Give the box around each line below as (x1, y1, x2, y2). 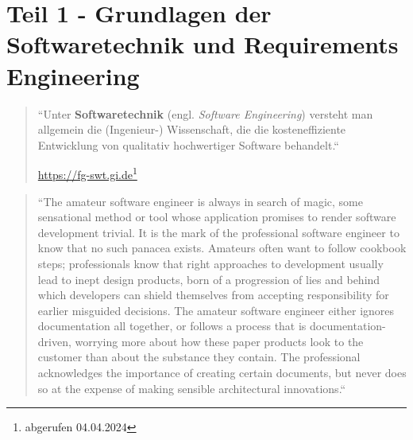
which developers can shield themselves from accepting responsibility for (37, 286, 389, 303)
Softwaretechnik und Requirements (6, 28, 399, 60)
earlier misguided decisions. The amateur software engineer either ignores (37, 302, 395, 318)
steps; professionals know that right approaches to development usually (37, 255, 384, 271)
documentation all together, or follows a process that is (37, 317, 307, 334)
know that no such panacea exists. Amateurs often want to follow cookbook (37, 239, 407, 256)
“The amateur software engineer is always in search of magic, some (37, 193, 363, 209)
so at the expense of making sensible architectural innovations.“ (37, 380, 346, 396)
